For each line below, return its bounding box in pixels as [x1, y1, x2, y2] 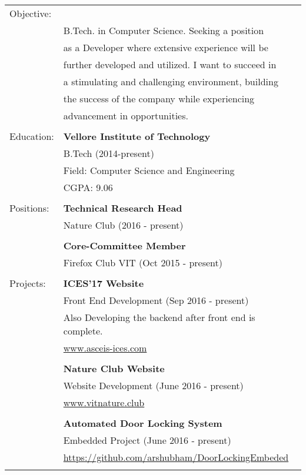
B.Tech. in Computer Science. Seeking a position [63, 24, 264, 37]
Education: [9, 129, 54, 143]
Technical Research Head [63, 201, 182, 215]
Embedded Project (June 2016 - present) [63, 433, 231, 447]
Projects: [9, 276, 46, 290]
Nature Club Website [63, 362, 165, 375]
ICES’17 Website [63, 276, 144, 290]
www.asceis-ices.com [63, 341, 147, 354]
